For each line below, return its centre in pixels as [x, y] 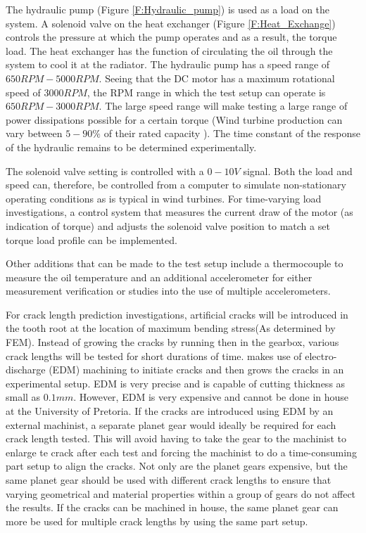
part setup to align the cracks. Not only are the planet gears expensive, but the [177, 466]
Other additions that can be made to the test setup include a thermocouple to [175, 263]
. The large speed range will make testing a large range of [223, 106]
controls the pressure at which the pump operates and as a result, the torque [171, 37]
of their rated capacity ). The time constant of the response [232, 133]
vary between [34, 133]
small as [23, 397]
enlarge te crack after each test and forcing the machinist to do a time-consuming [181, 452]
